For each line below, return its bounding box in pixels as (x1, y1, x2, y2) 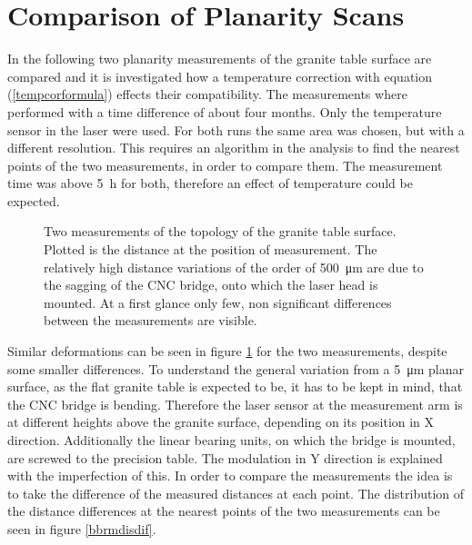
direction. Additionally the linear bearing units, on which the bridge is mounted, (7, 431, 456, 449)
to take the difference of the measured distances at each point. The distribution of (7, 483, 465, 502)
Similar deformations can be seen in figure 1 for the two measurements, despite (7, 342, 447, 361)
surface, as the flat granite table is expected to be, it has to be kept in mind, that (7, 377, 463, 396)
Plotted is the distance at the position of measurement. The (44, 240, 377, 259)
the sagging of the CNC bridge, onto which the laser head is (44, 275, 378, 294)
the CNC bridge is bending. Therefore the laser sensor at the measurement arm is (7, 394, 463, 413)
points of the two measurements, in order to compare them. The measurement (7, 155, 443, 174)
